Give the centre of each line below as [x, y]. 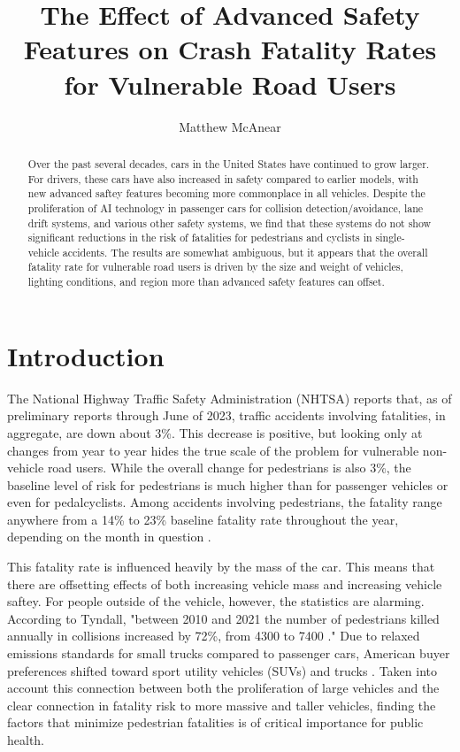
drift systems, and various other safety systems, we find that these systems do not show [230, 223]
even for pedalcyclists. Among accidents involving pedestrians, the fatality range [225, 502]
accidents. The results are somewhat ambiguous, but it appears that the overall [245, 252]
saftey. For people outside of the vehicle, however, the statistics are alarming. [216, 601]
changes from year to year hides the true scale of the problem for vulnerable [213, 450]
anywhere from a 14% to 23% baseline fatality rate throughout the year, [203, 519]
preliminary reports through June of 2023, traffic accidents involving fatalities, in [226, 415]
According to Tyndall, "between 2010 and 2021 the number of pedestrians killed [223, 618]
